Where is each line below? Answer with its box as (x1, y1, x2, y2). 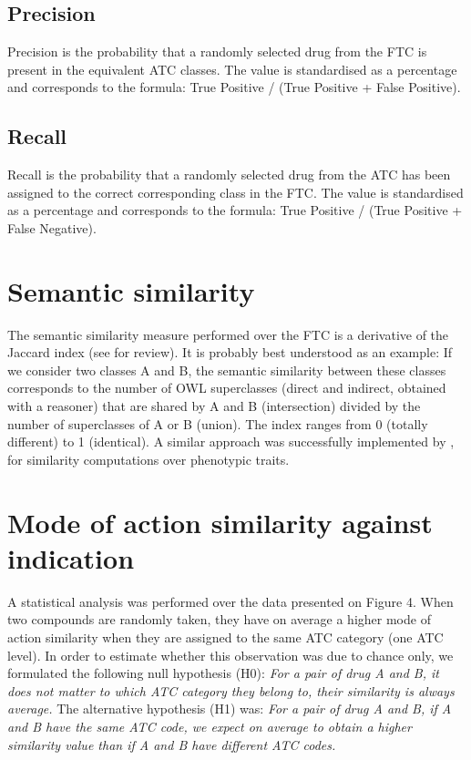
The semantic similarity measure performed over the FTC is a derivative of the (7, 324, 449, 344)
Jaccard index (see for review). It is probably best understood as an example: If (7, 343, 453, 362)
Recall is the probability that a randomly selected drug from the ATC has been (7, 165, 451, 184)
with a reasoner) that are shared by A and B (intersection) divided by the (7, 396, 421, 416)
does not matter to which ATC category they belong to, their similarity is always (7, 681, 455, 700)
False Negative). (7, 218, 97, 237)
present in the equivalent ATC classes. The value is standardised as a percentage (7, 59, 457, 78)
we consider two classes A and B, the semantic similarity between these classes (7, 360, 446, 379)
